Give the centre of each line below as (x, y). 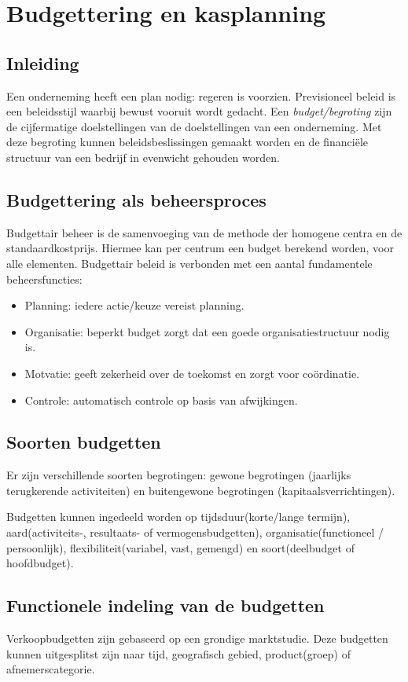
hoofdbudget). (40, 563)
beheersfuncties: (44, 279)
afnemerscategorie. (51, 669)
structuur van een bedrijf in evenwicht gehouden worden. (143, 157)
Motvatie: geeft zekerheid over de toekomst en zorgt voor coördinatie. (192, 373)
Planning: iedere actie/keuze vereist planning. (134, 305)
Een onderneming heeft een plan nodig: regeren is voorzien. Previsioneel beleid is (201, 95)
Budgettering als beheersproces (136, 199)
